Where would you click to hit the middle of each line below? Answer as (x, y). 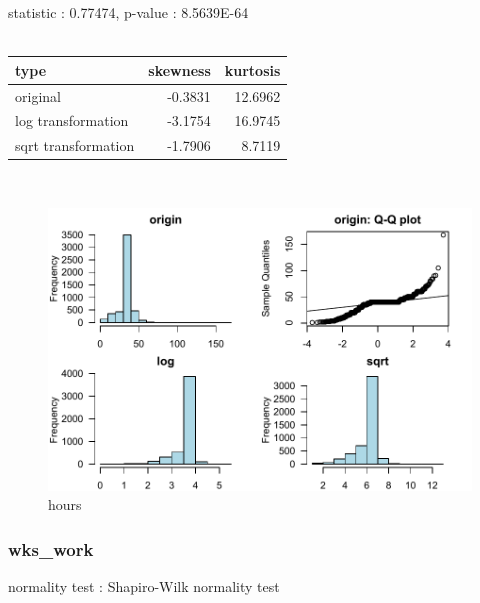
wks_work (51, 548)
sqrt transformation (75, 145)
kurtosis (252, 69)
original (38, 95)
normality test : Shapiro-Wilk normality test (144, 585)
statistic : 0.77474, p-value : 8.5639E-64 (128, 12)
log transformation (72, 120)
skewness (179, 69)
